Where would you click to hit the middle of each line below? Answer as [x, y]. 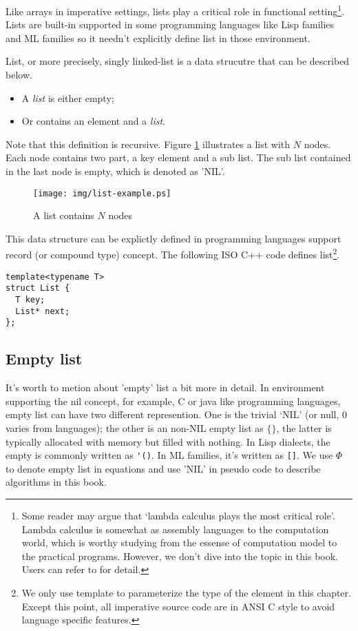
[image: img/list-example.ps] [102, 193]
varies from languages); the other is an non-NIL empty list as [135, 427]
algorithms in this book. [56, 482]
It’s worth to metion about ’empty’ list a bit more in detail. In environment [165, 387]
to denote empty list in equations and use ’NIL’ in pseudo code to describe [163, 468]
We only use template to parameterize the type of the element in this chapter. [186, 592]
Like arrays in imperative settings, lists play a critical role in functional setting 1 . [175, 10]
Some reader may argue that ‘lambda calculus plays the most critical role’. [178, 515]
